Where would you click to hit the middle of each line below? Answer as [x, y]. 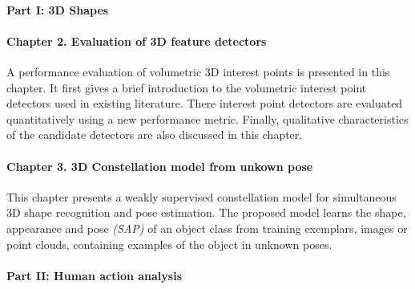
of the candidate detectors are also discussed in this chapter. [155, 134]
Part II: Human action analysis [95, 275]
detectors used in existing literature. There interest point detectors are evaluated [205, 103]
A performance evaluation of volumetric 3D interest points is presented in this [198, 71]
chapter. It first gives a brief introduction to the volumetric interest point [187, 87]
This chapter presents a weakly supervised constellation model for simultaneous [201, 196]
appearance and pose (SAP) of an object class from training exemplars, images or [207, 228]
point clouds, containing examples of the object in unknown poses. [169, 244]
